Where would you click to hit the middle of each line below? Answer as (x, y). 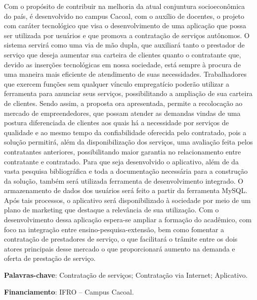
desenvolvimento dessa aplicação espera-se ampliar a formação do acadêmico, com (128, 220)
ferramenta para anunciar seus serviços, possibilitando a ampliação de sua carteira (128, 93)
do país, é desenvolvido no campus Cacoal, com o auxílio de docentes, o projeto (124, 16)
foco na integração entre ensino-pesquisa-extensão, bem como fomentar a (114, 229)
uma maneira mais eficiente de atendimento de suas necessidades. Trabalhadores (125, 74)
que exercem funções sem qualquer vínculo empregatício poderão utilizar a (117, 83)
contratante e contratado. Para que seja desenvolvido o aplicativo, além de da (121, 161)
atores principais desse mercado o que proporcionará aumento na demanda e (120, 248)
